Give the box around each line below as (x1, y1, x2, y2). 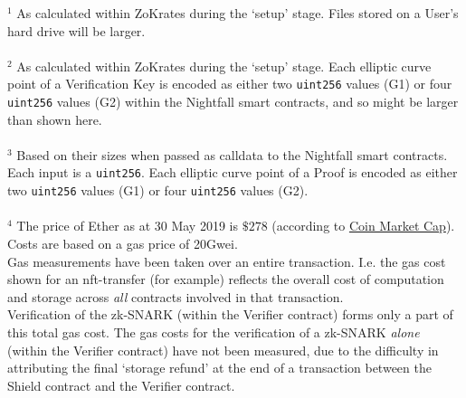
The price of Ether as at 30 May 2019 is (16, 216, 238, 235)
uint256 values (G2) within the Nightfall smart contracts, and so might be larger (7, 92, 459, 111)
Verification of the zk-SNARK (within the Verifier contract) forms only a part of (7, 305, 453, 324)
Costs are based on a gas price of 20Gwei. (7, 233, 238, 252)
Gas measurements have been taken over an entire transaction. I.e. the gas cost (7, 251, 446, 270)
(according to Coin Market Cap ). (271, 216, 455, 235)
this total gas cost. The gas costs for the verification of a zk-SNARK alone (7, 322, 420, 341)
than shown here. (7, 109, 102, 128)
